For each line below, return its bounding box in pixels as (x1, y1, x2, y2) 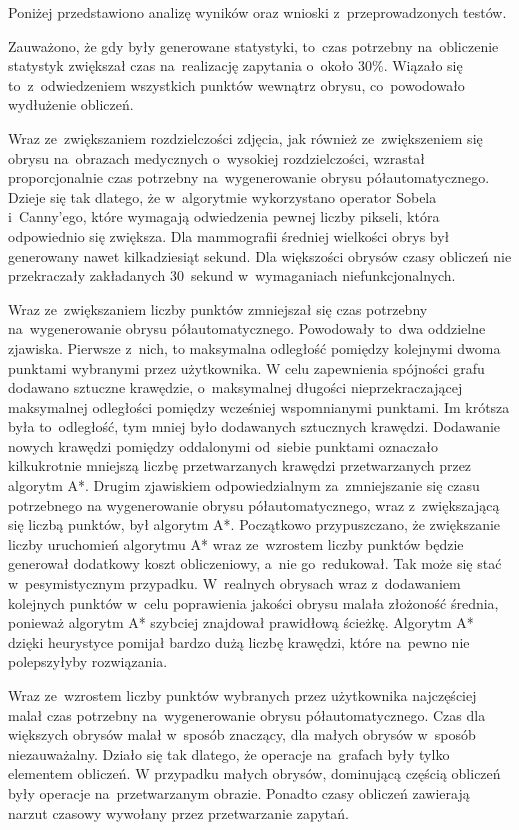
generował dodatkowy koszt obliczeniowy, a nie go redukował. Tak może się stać (8, 553, 502, 574)
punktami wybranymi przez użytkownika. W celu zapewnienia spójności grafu (8, 357, 485, 378)
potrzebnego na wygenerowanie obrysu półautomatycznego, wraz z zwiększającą (8, 494, 500, 515)
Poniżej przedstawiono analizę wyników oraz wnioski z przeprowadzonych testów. (8, 2, 507, 22)
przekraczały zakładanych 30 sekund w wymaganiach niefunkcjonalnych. (8, 265, 456, 286)
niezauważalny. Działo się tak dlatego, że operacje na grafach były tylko (8, 743, 450, 764)
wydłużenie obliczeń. (8, 94, 134, 115)
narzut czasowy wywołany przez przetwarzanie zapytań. (8, 802, 349, 823)
